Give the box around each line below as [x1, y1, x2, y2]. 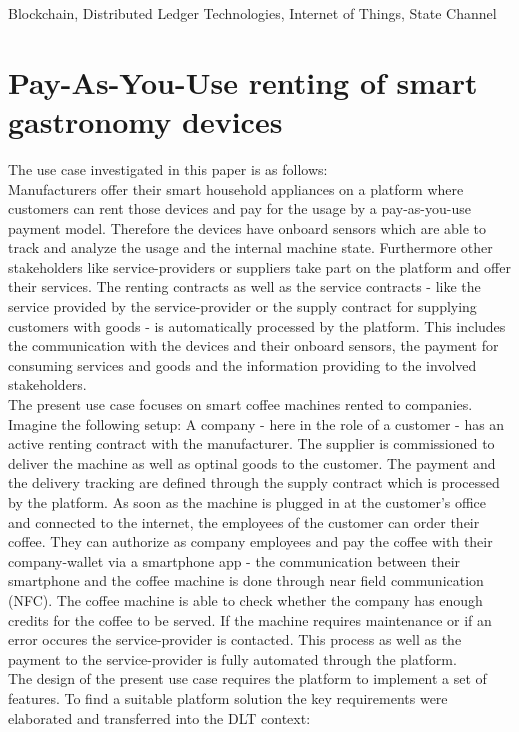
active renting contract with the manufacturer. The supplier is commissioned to [8, 433, 495, 454]
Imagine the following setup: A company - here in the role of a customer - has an [8, 413, 505, 434]
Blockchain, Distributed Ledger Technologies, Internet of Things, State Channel [8, 3, 497, 23]
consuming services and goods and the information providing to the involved [8, 354, 477, 375]
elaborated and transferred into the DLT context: [8, 707, 311, 728]
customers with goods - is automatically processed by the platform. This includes [8, 315, 506, 336]
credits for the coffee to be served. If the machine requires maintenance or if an [8, 609, 492, 630]
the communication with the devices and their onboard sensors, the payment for [8, 335, 499, 356]
